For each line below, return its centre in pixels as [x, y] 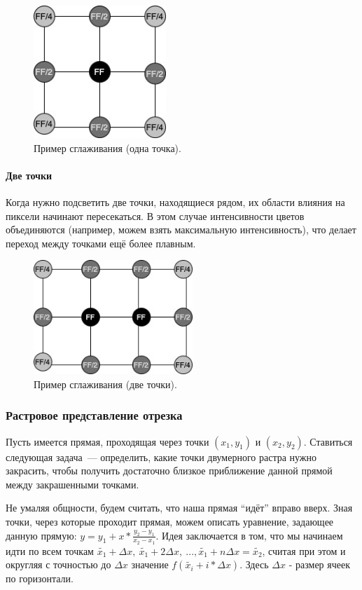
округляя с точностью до [58, 564]
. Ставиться [328, 441]
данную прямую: [41, 535]
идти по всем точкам [50, 550]
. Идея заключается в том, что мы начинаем [249, 535]
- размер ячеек [319, 564]
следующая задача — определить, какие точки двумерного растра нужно [161, 457]
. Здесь [254, 564]
